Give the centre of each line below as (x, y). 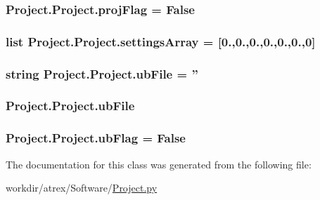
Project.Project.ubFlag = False (96, 138)
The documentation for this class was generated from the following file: (159, 164)
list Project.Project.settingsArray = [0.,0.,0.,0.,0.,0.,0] (161, 41)
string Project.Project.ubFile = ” (102, 73)
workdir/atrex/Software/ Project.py (82, 188)
